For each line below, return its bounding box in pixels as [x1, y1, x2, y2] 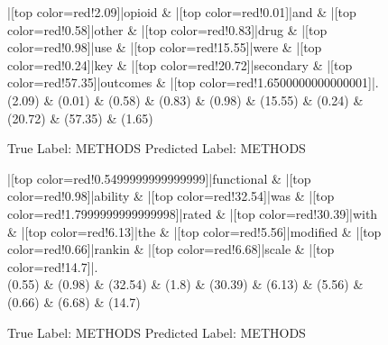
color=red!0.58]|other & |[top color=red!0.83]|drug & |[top [7, 20, 328, 39]
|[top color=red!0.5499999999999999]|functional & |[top [7, 168, 311, 187]
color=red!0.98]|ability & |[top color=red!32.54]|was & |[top [7, 186, 335, 205]
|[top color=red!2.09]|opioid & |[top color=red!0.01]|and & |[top [7, 3, 356, 21]
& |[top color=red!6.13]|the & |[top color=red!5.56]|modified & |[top [7, 222, 382, 241]
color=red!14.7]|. [7, 257, 98, 276]
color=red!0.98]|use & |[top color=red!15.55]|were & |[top [7, 38, 322, 57]
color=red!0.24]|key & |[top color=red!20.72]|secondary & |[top [7, 55, 353, 74]
